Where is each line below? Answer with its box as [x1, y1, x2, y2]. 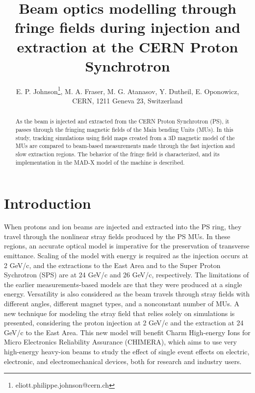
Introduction [4, 193, 91, 213]
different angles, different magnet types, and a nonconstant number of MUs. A [4, 298, 239, 308]
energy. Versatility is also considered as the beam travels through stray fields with [4, 289, 250, 299]
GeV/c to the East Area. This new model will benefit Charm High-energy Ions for [4, 327, 251, 337]
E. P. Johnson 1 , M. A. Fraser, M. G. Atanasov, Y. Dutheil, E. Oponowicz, [16, 84, 239, 96]
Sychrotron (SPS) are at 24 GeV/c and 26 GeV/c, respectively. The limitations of [4, 270, 249, 280]
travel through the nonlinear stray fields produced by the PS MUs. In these [4, 231, 230, 241]
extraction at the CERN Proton [17, 36, 238, 56]
